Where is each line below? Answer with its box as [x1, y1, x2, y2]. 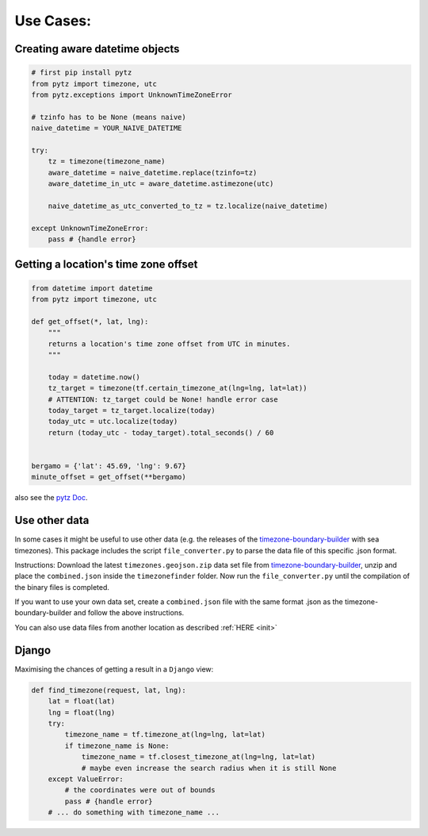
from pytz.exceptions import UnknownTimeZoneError [31, 90, 233, 99]
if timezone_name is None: [64, 741, 170, 750]
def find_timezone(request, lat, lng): [31, 685, 186, 695]
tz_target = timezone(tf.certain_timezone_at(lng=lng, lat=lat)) [48, 383, 308, 393]
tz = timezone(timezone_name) [48, 157, 166, 166]
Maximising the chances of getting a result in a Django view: [14, 664, 214, 674]
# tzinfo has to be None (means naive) [31, 112, 186, 121]
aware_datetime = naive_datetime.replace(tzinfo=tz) [48, 168, 258, 177]
